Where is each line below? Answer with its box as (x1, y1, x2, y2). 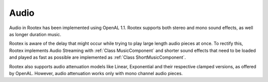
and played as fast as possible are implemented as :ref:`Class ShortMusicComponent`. (9, 54, 186, 60)
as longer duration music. (9, 31, 62, 37)
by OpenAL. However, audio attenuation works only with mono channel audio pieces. (9, 70, 183, 76)
